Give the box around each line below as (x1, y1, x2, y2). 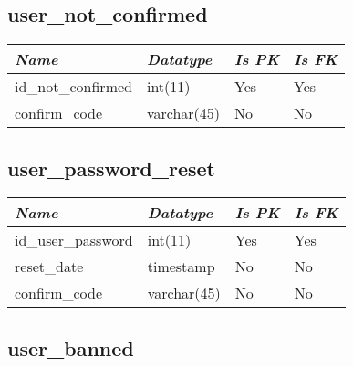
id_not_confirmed (15, 76, 132, 98)
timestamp (147, 256, 215, 278)
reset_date (15, 256, 84, 278)
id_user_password (15, 229, 133, 251)
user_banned (7, 333, 134, 362)
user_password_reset (7, 153, 215, 182)
